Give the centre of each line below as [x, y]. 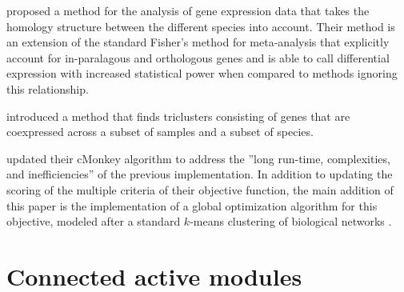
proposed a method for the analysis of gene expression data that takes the [188, 10]
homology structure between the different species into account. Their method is [201, 26]
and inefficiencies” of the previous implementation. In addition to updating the [200, 174]
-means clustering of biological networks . [291, 221]
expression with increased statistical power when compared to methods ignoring [202, 73]
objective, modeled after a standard [94, 221]
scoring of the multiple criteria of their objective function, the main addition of [200, 189]
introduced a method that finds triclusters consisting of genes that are [178, 116]
